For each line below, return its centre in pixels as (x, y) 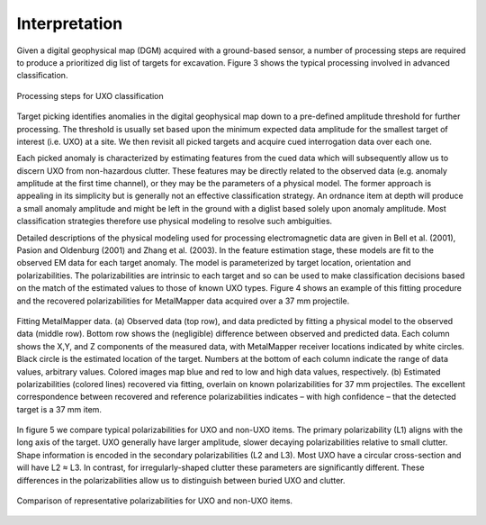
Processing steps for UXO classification (90, 95)
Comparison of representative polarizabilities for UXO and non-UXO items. (154, 501)
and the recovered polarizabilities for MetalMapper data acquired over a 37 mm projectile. (183, 301)
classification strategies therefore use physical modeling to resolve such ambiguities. (175, 222)
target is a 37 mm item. (59, 409)
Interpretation (70, 23)
